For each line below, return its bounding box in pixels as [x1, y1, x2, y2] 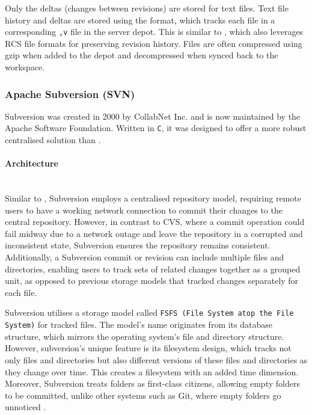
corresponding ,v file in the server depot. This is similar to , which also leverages [5, 25, 304, 38]
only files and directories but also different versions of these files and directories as [5, 353, 308, 366]
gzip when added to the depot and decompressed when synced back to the [5, 49, 278, 61]
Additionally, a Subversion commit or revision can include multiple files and [5, 251, 284, 263]
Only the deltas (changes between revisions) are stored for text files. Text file [5, 2, 289, 14]
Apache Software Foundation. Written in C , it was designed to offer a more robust [5, 121, 307, 134]
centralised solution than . [5, 134, 101, 146]
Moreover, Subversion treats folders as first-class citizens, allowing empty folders [5, 377, 300, 390]
